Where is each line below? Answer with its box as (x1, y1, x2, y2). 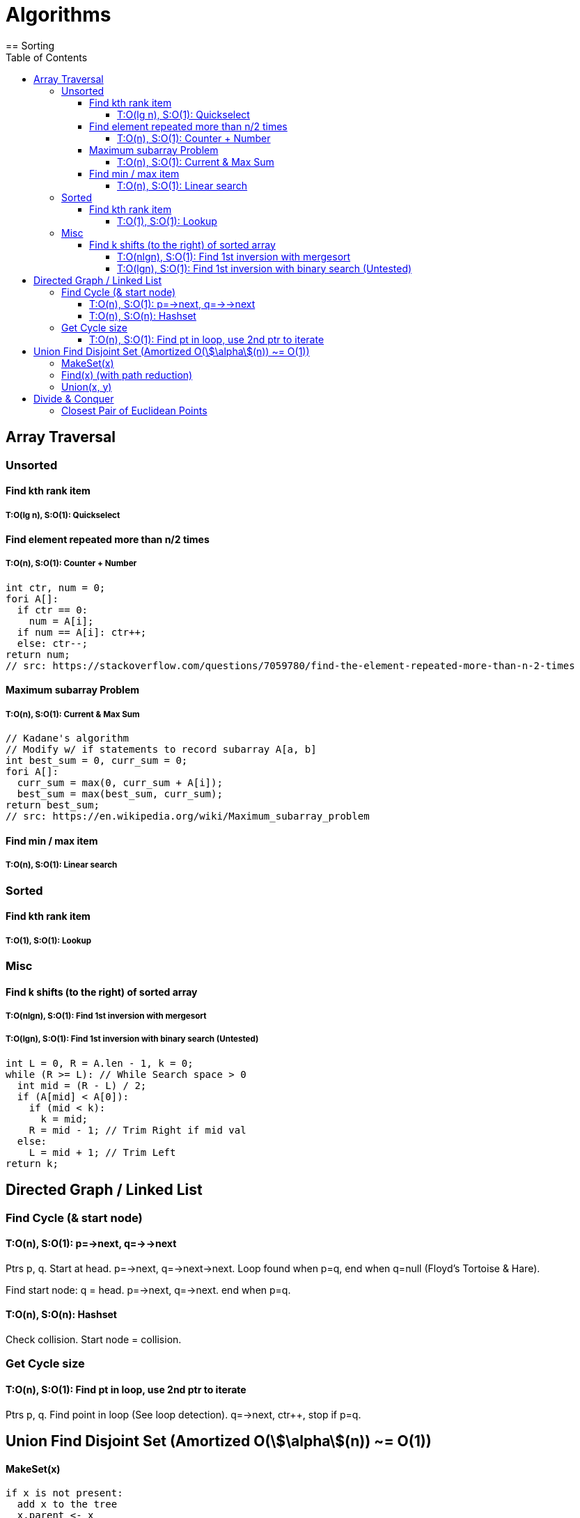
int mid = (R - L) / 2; (17, 1079, 147, 1091)
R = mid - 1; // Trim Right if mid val (29, 1124, 246, 1136)
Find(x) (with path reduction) (61, 368, 193, 381)
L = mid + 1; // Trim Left (29, 1146, 176, 1158)
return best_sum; (6, 799, 100, 811)
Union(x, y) (61, 380, 112, 393)
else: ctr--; (17, 637, 88, 649)
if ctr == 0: (17, 604, 88, 616)
